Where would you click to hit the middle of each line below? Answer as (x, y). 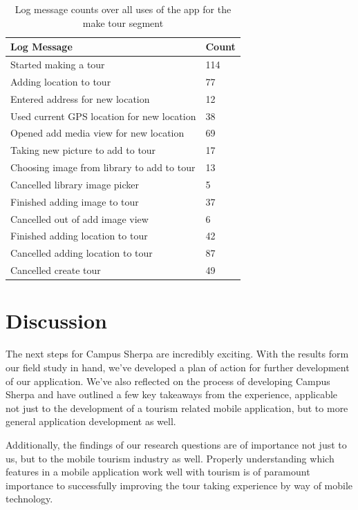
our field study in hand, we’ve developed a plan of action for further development (178, 367)
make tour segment (123, 22)
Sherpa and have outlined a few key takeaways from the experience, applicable (172, 394)
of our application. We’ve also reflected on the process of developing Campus (168, 381)
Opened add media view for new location (97, 133)
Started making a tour (58, 65)
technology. (29, 499)
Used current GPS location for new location (103, 116)
